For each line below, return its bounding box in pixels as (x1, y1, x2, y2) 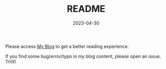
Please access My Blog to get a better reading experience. (5, 43, 129, 49)
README (67, 3, 106, 15)
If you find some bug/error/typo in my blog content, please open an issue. (5, 53, 161, 59)
